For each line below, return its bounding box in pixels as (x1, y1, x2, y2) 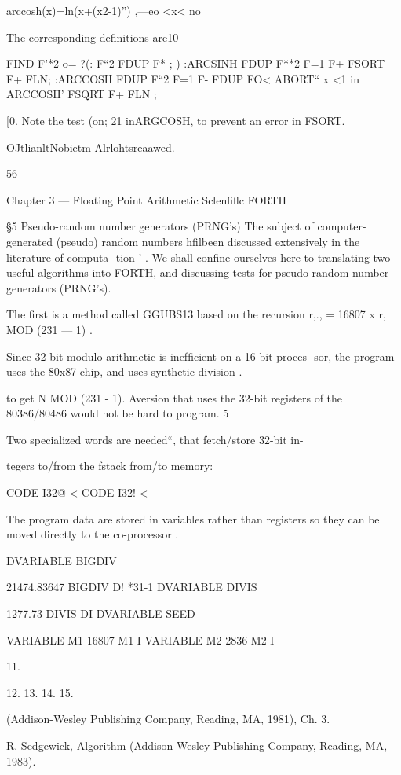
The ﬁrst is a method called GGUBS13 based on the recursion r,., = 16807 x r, (6, 306, 386, 322)
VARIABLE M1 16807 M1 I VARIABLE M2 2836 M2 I (6, 631, 275, 648)
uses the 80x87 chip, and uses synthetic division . (6, 363, 242, 380)
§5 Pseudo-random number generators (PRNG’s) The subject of (6, 218, 314, 234)
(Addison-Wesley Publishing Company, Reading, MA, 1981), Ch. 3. (6, 711, 330, 727)
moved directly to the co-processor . (6, 526, 179, 542)
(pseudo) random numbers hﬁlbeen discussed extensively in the (56, 233, 360, 249)
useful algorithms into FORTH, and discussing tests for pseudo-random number (6, 264, 389, 281)
